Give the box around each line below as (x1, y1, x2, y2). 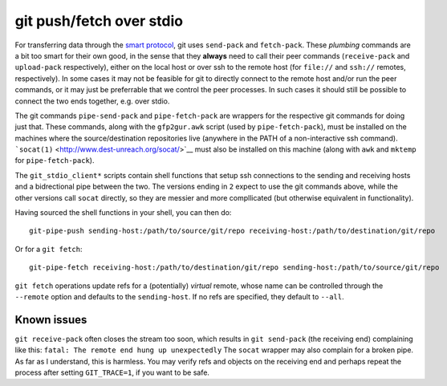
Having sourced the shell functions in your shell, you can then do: (14, 208, 232, 217)
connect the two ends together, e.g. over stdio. (14, 96, 170, 106)
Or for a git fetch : (14, 244, 83, 254)
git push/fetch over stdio (14, 12, 184, 30)
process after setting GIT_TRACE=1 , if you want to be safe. (14, 368, 210, 377)
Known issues (14, 313, 87, 327)
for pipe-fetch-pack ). (14, 156, 95, 165)
